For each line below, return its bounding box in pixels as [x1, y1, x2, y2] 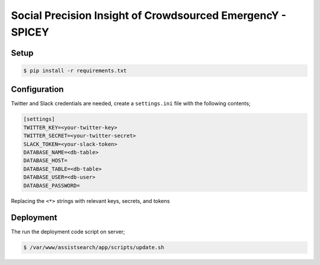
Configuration [11, 85, 64, 95]
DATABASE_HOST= [23, 157, 68, 164]
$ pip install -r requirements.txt [23, 67, 127, 74]
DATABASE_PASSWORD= [23, 182, 80, 189]
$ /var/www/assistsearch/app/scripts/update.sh [23, 244, 164, 251]
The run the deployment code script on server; [11, 228, 126, 235]
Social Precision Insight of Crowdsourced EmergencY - [11, 9, 287, 22]
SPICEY [11, 25, 50, 38]
